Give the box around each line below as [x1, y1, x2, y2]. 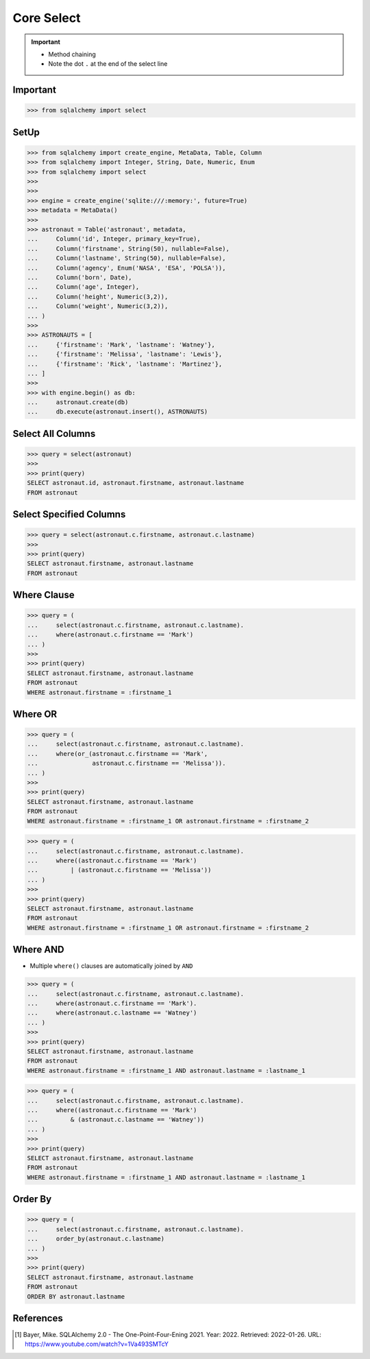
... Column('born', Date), [27, 274, 133, 281]
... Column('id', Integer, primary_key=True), [27, 235, 201, 243]
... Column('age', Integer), [27, 283, 140, 291]
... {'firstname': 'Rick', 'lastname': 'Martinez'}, [27, 360, 223, 368]
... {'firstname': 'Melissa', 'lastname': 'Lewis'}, [27, 351, 223, 358]
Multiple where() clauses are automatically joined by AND [29, 962, 193, 970]
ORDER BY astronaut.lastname [27, 1292, 125, 1300]
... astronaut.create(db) [27, 399, 129, 406]
